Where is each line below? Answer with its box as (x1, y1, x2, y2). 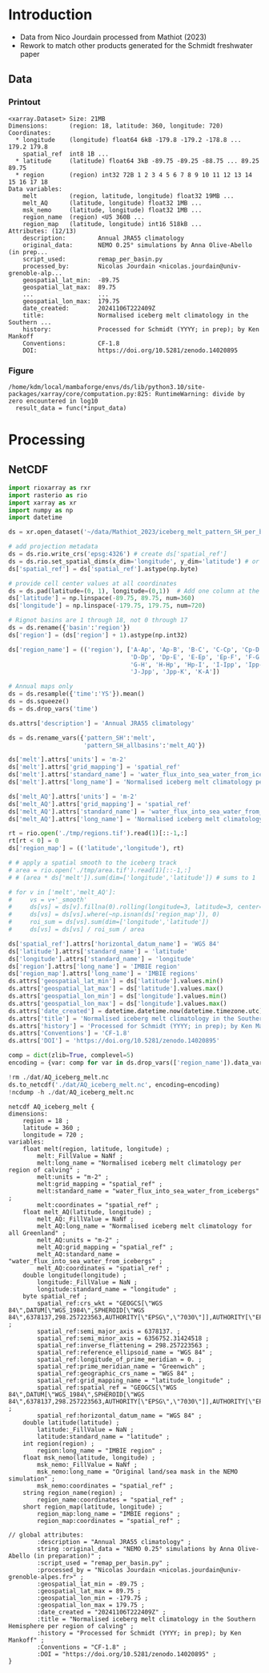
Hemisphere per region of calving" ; (8, 1622, 134, 1630)
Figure (8, 365, 34, 376)
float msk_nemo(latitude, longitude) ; (22, 1453, 156, 1461)
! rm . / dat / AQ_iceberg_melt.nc (8, 1073, 110, 1081)
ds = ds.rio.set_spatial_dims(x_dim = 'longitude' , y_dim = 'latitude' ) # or (8, 557, 260, 565)
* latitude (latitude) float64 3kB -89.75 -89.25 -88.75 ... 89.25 (15, 156, 260, 165)
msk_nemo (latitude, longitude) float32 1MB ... (22, 206, 203, 214)
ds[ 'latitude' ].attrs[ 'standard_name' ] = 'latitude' (8, 947, 188, 955)
